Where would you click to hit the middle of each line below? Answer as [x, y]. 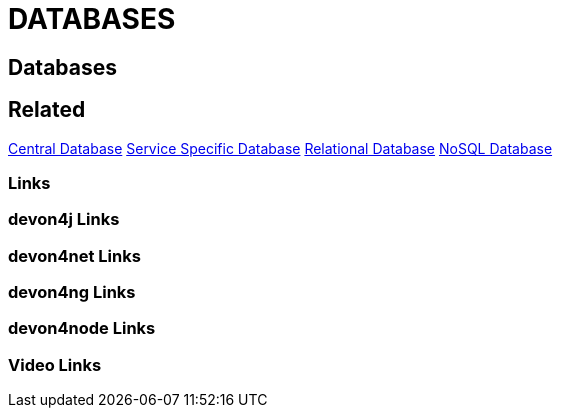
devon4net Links [74, 255]
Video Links [55, 364]
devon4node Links [82, 328]
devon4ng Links [72, 292]
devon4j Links [64, 219]
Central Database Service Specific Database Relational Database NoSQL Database [280, 148]
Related [47, 110]
